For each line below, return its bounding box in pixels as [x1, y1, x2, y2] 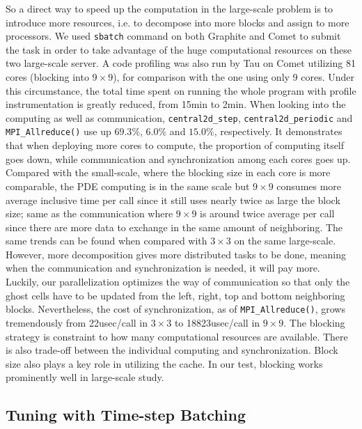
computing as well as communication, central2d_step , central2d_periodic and [6, 110, 353, 125]
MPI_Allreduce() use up [6, 124, 111, 139]
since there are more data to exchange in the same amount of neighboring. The [6, 219, 343, 234]
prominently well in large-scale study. [6, 370, 164, 384]
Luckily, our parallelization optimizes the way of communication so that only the [6, 274, 350, 289]
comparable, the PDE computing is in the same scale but [6, 178, 250, 193]
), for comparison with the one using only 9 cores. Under [113, 70, 355, 84]
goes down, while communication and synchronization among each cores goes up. [6, 151, 351, 166]
